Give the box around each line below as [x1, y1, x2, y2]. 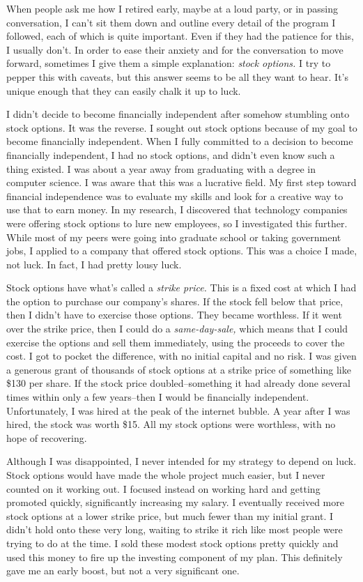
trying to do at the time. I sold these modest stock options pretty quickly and [6, 535, 339, 550]
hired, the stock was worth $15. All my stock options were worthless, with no [6, 417, 336, 431]
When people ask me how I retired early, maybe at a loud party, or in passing [6, 1, 339, 15]
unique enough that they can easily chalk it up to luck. [6, 83, 241, 98]
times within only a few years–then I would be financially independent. [6, 390, 309, 404]
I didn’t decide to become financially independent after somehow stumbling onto [6, 107, 350, 121]
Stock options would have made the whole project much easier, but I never [6, 468, 325, 482]
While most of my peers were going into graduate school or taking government [6, 229, 341, 244]
